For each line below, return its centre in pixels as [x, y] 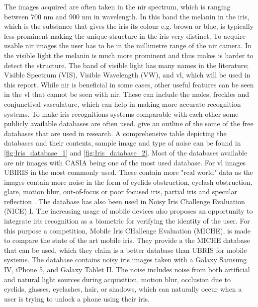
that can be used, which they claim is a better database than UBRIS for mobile [126, 250]
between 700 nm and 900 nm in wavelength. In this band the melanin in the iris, [127, 16]
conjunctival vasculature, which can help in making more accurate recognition [123, 104]
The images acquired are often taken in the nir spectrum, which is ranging [117, 6]
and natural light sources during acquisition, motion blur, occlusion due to [117, 279]
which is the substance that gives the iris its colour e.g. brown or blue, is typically [129, 26]
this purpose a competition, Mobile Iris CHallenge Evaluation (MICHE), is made [127, 230]
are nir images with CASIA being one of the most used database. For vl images [125, 162]
